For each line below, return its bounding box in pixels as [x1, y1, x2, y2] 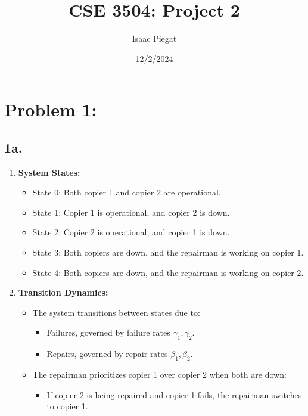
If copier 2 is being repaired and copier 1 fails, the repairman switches [46, 388, 302, 401]
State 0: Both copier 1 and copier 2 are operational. [32, 186, 221, 198]
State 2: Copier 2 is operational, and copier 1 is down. [32, 226, 230, 238]
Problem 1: [4, 97, 97, 122]
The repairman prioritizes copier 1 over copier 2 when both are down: [32, 368, 287, 381]
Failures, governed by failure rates [46, 326, 170, 339]
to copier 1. [46, 400, 88, 412]
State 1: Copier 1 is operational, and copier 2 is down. [32, 206, 230, 218]
